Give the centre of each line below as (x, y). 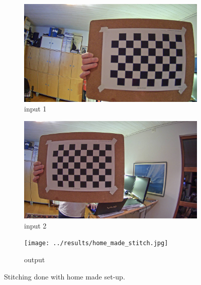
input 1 (35, 109)
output (35, 260)
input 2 (35, 225)
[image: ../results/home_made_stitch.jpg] (96, 243)
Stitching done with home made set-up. (65, 276)
